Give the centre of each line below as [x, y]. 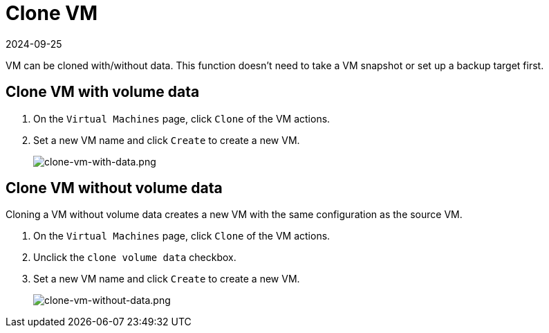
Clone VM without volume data [114, 188]
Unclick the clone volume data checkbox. [135, 258]
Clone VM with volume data [103, 92]
